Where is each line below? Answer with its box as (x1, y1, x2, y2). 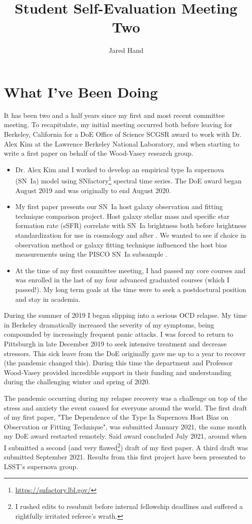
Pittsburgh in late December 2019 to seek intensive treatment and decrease (4, 338, 227, 348)
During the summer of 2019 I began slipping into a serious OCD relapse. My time (4, 310, 247, 320)
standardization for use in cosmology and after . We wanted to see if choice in (15, 230, 246, 240)
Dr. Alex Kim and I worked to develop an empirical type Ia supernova (15, 164, 224, 174)
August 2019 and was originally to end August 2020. (15, 185, 171, 195)
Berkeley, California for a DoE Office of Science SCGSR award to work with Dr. (4, 129, 242, 139)
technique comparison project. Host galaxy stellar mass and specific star (15, 211, 230, 221)
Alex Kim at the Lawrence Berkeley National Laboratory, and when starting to (4, 138, 239, 148)
